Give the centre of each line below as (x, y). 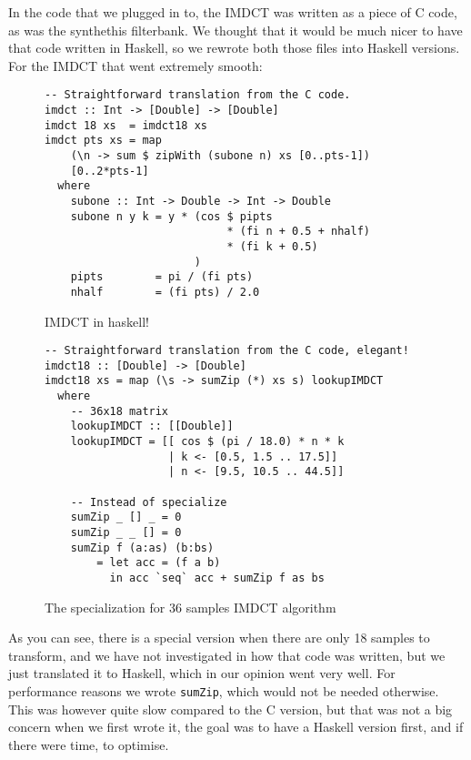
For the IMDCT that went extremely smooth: (135, 65)
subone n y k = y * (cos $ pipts (171, 216)
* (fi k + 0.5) (272, 246)
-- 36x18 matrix (120, 411)
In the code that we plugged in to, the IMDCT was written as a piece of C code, (233, 12)
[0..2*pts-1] (110, 171)
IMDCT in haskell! (97, 321)
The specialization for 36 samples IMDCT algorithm (190, 607)
